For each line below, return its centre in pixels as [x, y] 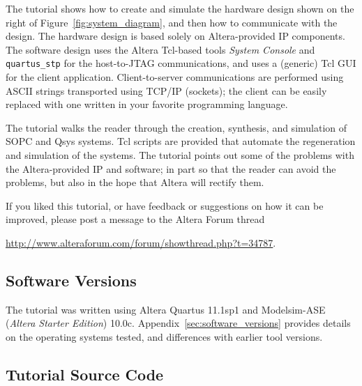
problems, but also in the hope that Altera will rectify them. [135, 182]
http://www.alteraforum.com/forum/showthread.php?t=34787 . [141, 242]
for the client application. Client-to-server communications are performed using [175, 77]
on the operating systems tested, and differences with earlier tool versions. [164, 336]
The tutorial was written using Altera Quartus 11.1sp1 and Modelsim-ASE [166, 309]
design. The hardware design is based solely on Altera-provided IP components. [175, 36]
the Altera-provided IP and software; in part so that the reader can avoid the [171, 168]
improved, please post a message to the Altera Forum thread [135, 219]
